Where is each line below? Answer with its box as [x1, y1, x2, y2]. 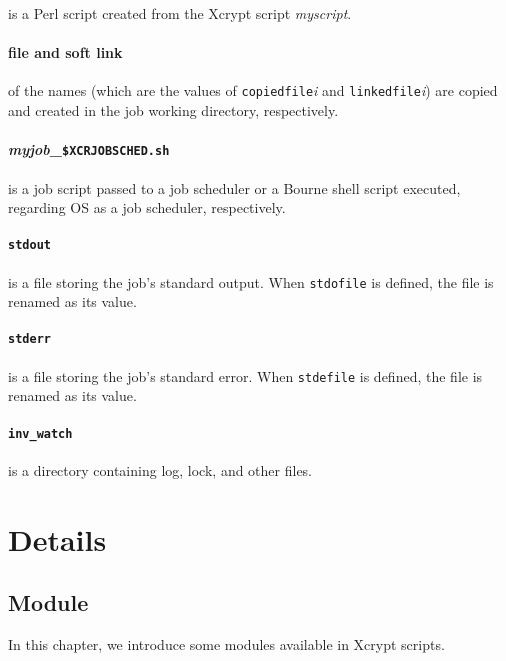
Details [8, 518, 107, 559]
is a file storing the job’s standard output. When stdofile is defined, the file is [8, 271, 494, 292]
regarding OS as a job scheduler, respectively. [8, 197, 286, 218]
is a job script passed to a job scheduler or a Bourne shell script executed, [8, 177, 461, 198]
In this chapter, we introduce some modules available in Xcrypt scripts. [8, 633, 445, 654]
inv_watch [8, 426, 73, 441]
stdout [8, 238, 51, 253]
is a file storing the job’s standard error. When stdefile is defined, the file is [8, 365, 483, 386]
